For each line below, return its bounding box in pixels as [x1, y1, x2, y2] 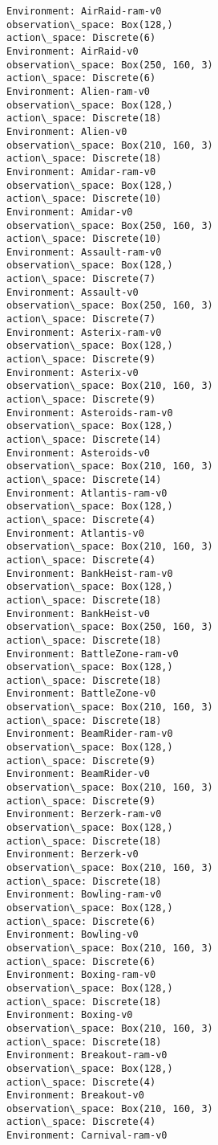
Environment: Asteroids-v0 [6, 447, 150, 459]
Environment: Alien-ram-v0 [6, 85, 150, 97]
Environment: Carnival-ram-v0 [6, 1130, 168, 1142]
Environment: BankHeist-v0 [6, 607, 150, 620]
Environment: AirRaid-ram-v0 [6, 6, 162, 17]
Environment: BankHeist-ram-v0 [6, 567, 173, 579]
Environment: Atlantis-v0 [6, 527, 144, 539]
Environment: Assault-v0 [6, 286, 139, 298]
